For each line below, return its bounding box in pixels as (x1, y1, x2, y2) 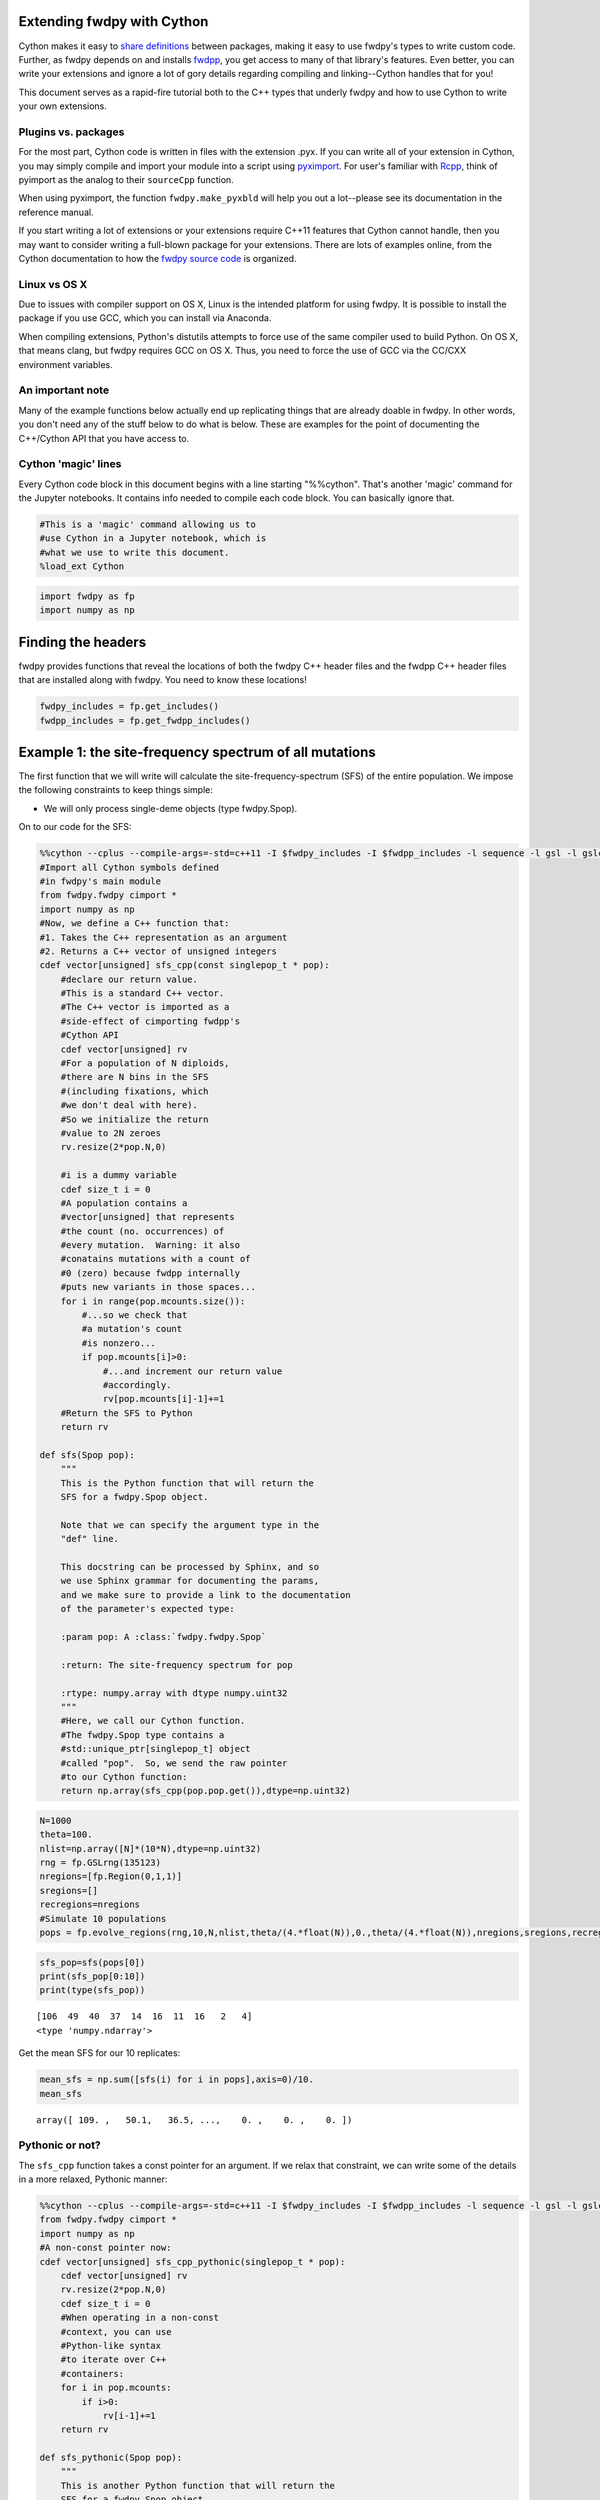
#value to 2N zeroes (60, 1127, 162, 1139)
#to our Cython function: (60, 1771, 188, 1782)
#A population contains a (60, 1197, 188, 1209)
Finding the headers (18, 633, 147, 650)
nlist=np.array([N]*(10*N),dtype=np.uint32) (39, 1843, 262, 1854)
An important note (18, 383, 110, 397)
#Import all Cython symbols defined (39, 861, 220, 873)
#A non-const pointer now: (39, 2242, 172, 2254)
